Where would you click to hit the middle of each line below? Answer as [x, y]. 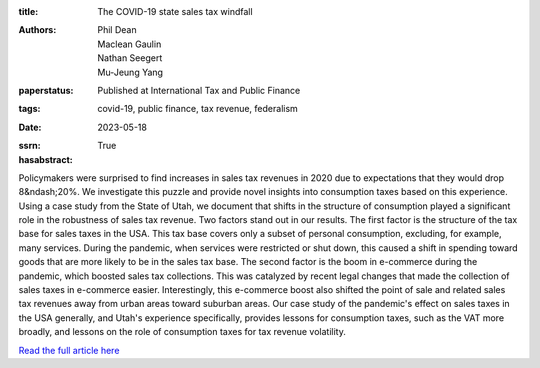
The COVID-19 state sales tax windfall [175, 11]
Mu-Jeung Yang [130, 72]
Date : [30, 127]
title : [28, 11]
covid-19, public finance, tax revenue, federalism [198, 109]
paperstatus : [46, 90]
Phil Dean [117, 30]
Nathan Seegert [130, 58]
